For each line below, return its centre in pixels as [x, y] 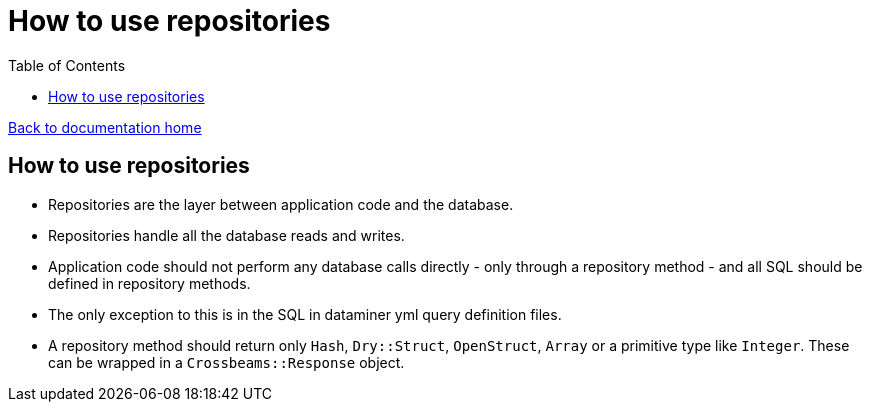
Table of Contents [67, 65]
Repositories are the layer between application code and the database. [281, 204]
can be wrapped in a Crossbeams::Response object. [226, 362]
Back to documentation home [105, 127]
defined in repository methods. [149, 283]
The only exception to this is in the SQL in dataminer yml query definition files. [305, 314]
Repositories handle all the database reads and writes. [226, 235]
